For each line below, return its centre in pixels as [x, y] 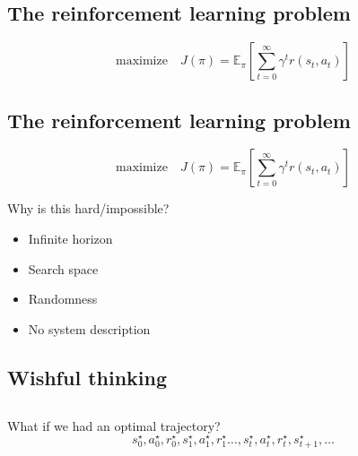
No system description [89, 328]
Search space [63, 268]
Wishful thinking [87, 377]
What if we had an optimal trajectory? [114, 425]
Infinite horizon [70, 238]
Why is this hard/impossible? [88, 208]
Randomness [63, 299]
